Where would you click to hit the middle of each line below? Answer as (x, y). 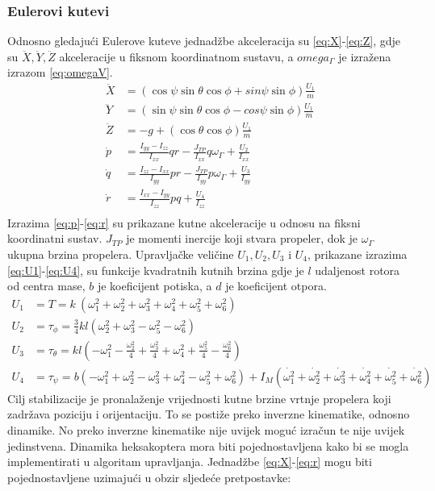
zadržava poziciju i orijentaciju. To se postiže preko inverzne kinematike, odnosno (209, 414)
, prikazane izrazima (357, 254)
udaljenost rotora (358, 270)
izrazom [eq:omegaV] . (60, 72)
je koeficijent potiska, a (155, 286)
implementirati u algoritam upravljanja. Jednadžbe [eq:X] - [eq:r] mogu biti (190, 462)
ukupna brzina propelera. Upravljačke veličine (121, 254)
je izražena (365, 56)
